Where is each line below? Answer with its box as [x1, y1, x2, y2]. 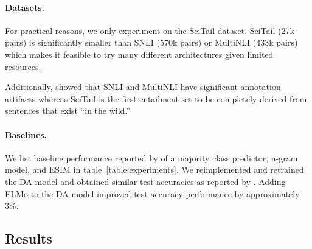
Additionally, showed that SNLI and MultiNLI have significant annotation [5, 80, 281, 93]
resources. [5, 60, 41, 72]
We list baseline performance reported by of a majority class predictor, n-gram [5, 151, 298, 164]
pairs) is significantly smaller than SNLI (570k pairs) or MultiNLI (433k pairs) [5, 36, 298, 49]
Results [5, 229, 52, 248]
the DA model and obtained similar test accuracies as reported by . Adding [5, 175, 286, 188]
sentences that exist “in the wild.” [5, 104, 130, 117]
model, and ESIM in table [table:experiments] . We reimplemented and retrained [5, 163, 304, 176]
